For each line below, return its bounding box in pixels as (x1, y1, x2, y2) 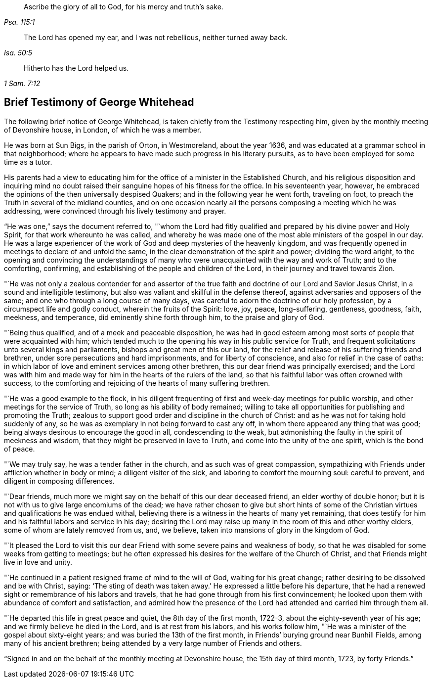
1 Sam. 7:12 (4, 79, 41, 88)
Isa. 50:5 (4, 48, 33, 57)
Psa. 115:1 (4, 18, 35, 26)
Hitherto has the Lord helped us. (24, 64, 129, 72)
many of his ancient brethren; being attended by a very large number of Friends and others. (4, 638, 302, 647)
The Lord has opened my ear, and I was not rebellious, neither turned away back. (24, 33, 288, 42)
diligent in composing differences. (4, 476, 115, 485)
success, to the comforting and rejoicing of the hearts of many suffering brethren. (4, 378, 270, 387)
